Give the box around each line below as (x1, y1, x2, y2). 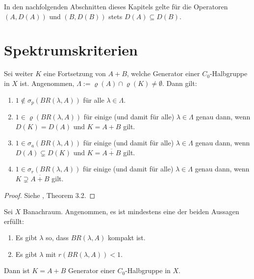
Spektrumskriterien (4, 40, 138, 60)
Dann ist (4, 265, 30, 276)
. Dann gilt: (162, 78, 197, 88)
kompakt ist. (108, 232, 146, 243)
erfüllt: (4, 216, 24, 226)
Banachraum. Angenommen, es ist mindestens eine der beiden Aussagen (23, 206, 239, 217)
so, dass (46, 232, 69, 243)
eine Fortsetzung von (43, 68, 106, 79)
